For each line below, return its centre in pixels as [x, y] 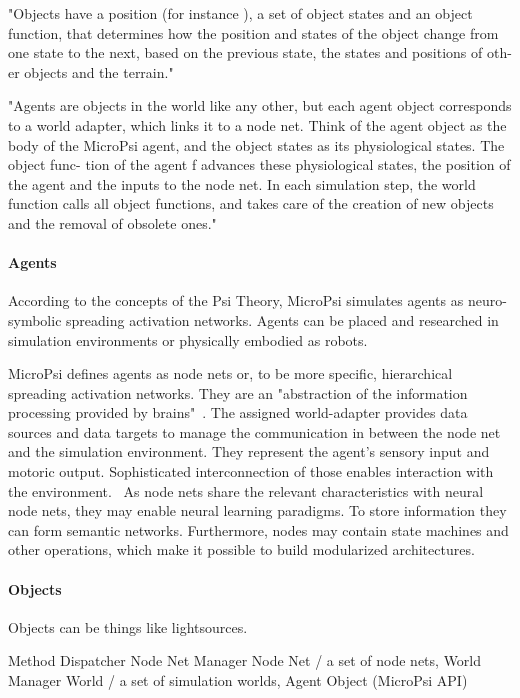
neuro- [487, 300]
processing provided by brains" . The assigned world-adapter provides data [238, 412]
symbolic [35, 319]
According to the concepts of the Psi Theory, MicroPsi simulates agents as [236, 300]
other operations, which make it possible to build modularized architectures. [241, 549]
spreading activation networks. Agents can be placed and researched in [282, 319]
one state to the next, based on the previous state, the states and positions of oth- [260, 52]
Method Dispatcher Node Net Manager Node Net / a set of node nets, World [245, 660]
